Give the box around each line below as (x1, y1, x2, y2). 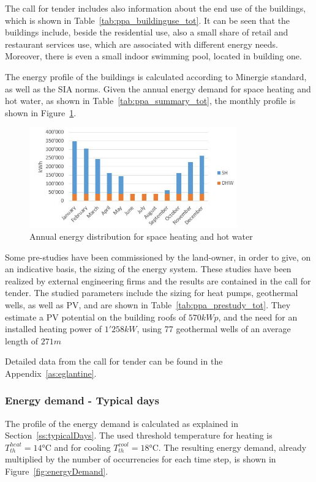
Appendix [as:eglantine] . (5, 366, 97, 379)
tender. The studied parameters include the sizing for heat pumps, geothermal (5, 286, 298, 299)
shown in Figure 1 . (5, 106, 77, 119)
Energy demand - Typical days (5, 393, 159, 408)
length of (5, 334, 39, 347)
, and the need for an (218, 310, 298, 323)
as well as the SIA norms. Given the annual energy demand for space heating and (5, 82, 311, 95)
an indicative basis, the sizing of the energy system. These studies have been (5, 262, 292, 275)
